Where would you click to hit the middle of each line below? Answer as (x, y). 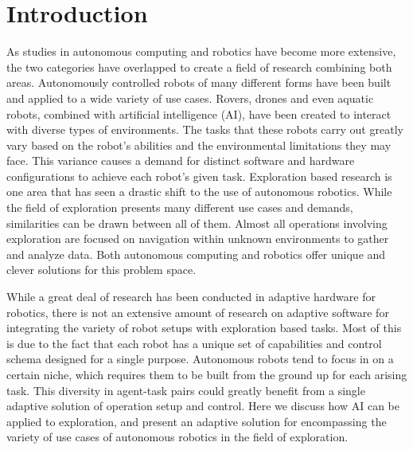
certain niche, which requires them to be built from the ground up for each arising (207, 374)
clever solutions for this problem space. (101, 270)
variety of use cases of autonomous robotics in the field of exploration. (177, 437)
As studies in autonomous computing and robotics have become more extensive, (201, 51)
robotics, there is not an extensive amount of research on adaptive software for (198, 312)
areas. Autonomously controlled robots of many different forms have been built (199, 82)
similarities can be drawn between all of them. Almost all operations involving (197, 223)
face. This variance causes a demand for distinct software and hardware (181, 160)
